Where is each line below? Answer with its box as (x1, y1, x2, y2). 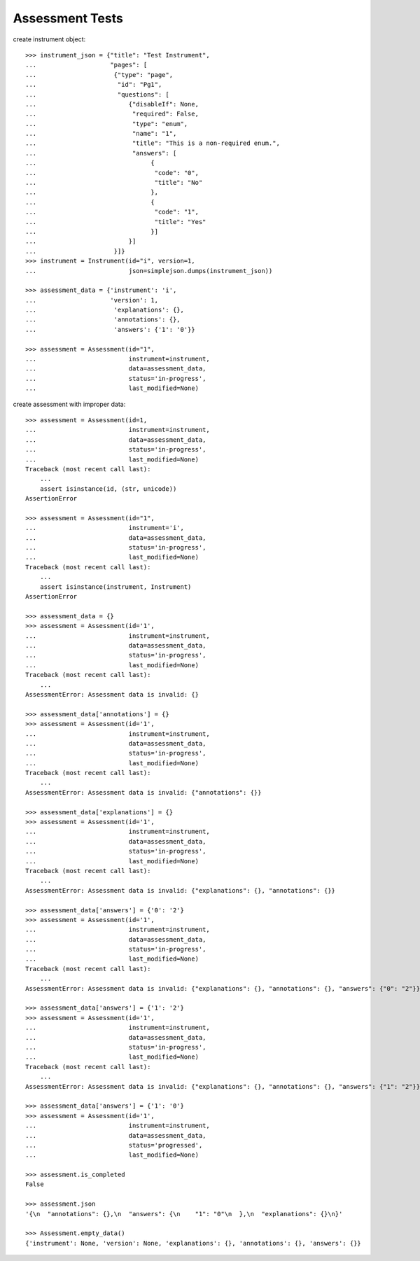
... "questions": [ (25, 90, 169, 98)
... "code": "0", (25, 169, 199, 176)
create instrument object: (13, 35, 86, 43)
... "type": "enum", (25, 120, 188, 127)
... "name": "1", (25, 130, 177, 138)
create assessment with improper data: (13, 400, 126, 408)
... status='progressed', (25, 1141, 203, 1149)
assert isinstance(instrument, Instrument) (39, 583, 192, 591)
